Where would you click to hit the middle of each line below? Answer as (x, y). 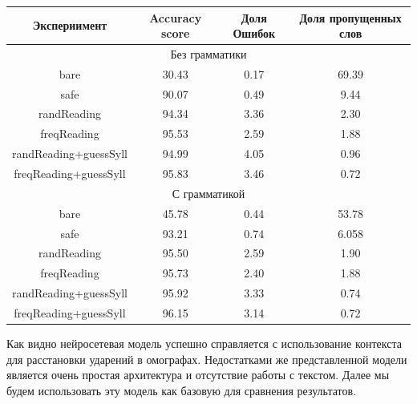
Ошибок (254, 33)
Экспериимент (70, 25)
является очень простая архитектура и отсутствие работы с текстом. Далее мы (198, 375)
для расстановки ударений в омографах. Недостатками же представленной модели (207, 359)
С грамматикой (208, 193)
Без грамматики (208, 53)
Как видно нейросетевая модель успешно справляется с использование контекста (204, 343)
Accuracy (176, 17)
